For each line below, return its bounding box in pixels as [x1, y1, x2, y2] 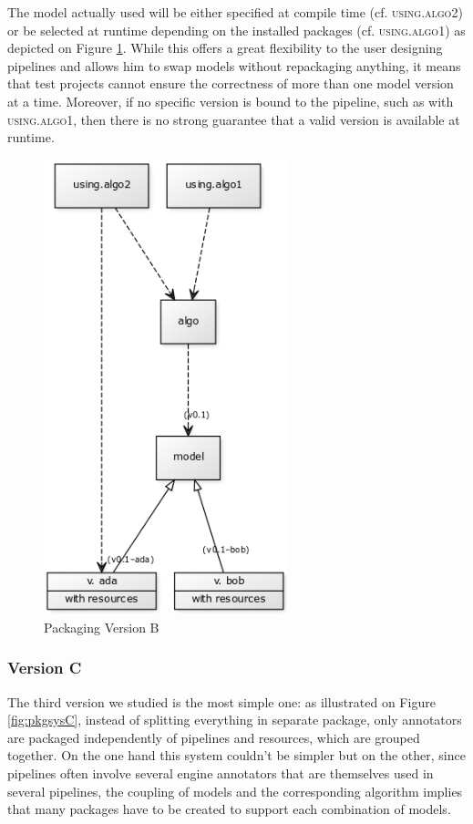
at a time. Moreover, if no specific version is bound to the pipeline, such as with [7, 91, 454, 110]
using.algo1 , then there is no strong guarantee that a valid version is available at [7, 109, 460, 129]
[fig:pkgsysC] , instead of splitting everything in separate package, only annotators [7, 710, 462, 729]
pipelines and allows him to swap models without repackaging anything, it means [7, 56, 461, 75]
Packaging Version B [44, 617, 159, 636]
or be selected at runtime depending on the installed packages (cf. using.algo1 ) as [7, 20, 466, 39]
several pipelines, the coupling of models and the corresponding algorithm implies [7, 781, 463, 800]
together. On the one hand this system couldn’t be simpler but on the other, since [7, 746, 466, 765]
